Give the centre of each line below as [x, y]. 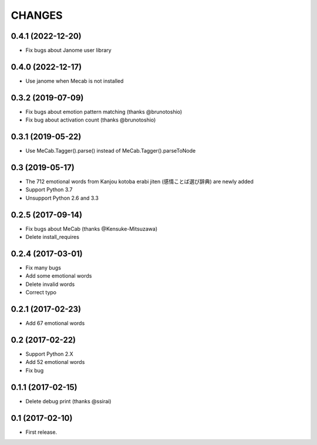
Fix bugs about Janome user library [68, 50]
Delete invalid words [50, 284]
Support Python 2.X [49, 354]
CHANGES [37, 15]
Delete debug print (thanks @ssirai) [68, 401]
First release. [41, 432]
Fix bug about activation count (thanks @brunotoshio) [91, 120]
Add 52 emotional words [55, 362]
